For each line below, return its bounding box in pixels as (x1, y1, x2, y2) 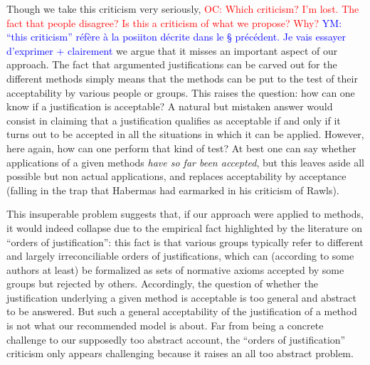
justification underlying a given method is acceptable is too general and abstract (6, 290, 356, 305)
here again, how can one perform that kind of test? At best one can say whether (6, 140, 356, 155)
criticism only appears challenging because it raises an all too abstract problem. (6, 346, 354, 361)
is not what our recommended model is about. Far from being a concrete (6, 318, 324, 333)
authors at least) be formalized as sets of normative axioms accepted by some (6, 262, 344, 277)
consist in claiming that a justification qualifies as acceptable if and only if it (6, 112, 341, 127)
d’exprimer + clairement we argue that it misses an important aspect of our (6, 43, 338, 58)
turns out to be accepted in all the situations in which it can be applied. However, (6, 127, 364, 142)
